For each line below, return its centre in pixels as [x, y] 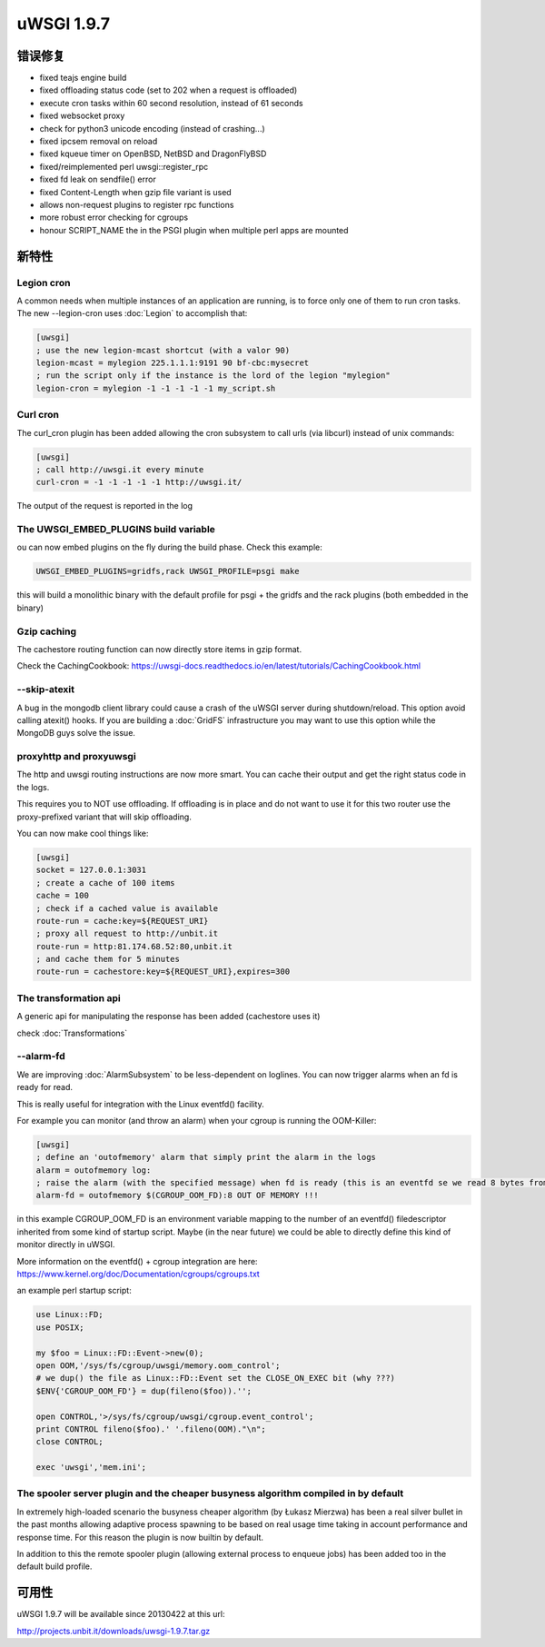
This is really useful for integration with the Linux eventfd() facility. [140, 1104]
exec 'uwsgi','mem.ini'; [91, 1468]
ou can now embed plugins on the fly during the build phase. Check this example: [169, 547]
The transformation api [69, 997]
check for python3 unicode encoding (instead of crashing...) [152, 128]
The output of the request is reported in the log [105, 506]
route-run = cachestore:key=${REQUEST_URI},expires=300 [163, 972]
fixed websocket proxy [82, 116]
